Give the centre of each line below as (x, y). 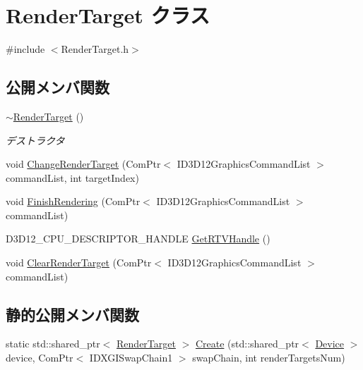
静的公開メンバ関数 (72, 314)
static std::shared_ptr (53, 344)
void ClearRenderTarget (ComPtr (79, 263)
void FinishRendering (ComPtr (73, 201)
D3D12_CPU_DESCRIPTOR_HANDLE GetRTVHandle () (138, 239)
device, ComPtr (40, 358)
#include (25, 49)
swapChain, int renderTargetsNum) (269, 358)
